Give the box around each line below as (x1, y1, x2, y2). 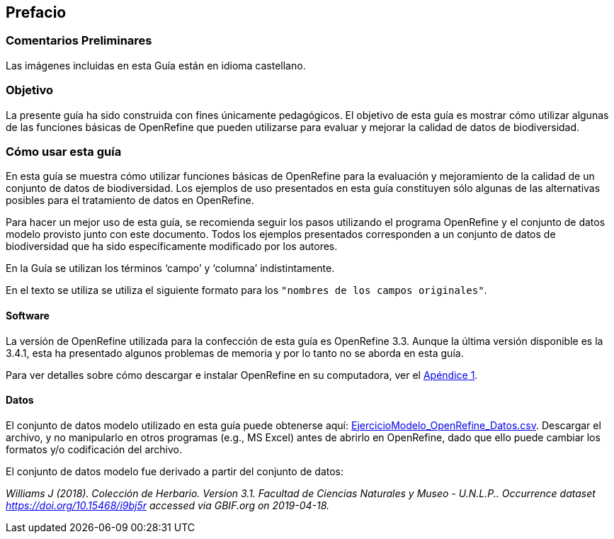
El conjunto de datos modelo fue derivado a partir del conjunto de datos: (6, 465, 344, 477)
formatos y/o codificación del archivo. (6, 443, 182, 455)
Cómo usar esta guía (6, 144, 122, 159)
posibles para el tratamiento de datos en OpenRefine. (6, 194, 254, 207)
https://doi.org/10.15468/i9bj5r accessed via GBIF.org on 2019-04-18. (6, 499, 330, 511)
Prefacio (6, 4, 67, 21)
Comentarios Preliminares (6, 33, 152, 48)
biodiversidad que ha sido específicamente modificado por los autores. (6, 240, 338, 253)
